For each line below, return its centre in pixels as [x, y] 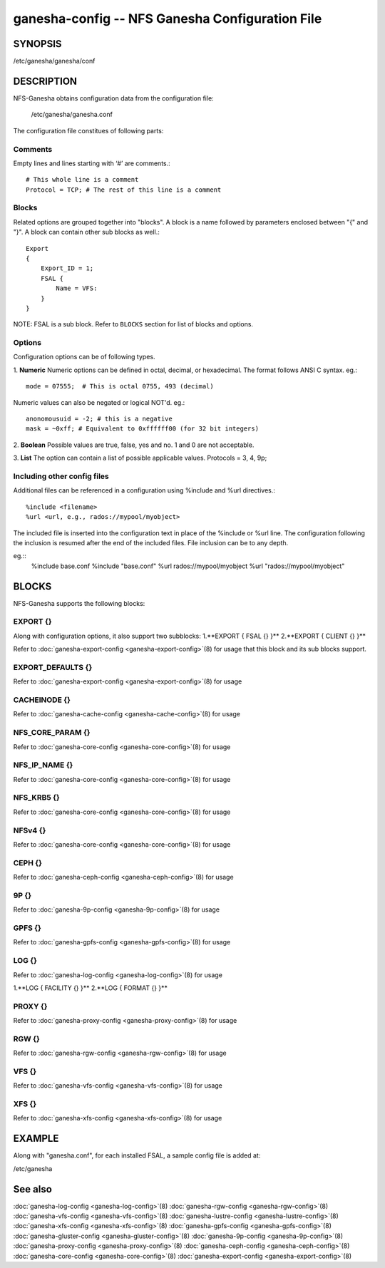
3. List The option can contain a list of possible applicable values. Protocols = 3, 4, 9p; [140, 458]
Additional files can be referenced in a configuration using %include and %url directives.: [144, 490]
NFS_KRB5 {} [36, 798]
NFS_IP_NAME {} [43, 765]
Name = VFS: [77, 288]
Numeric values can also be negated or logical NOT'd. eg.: [99, 402]
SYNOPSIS [37, 44]
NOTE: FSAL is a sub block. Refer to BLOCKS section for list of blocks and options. [133, 324]
